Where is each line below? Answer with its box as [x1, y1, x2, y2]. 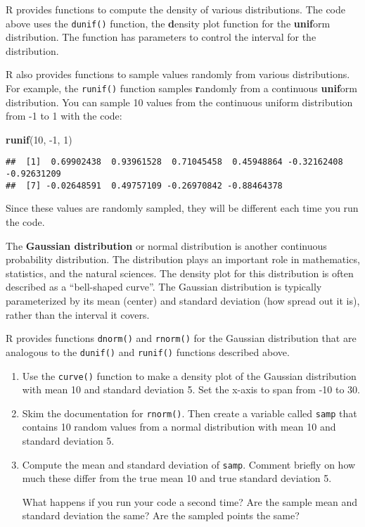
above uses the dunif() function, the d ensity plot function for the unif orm [6, 15, 331, 30]
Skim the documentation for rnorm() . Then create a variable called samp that [22, 405, 357, 420]
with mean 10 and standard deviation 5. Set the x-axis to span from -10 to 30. [22, 382, 360, 397]
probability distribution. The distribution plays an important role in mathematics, [6, 252, 360, 267]
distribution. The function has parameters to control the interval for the [6, 30, 316, 44]
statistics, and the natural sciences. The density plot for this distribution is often [6, 265, 354, 280]
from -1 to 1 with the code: [6, 108, 122, 123]
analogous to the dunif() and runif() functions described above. [6, 344, 290, 359]
